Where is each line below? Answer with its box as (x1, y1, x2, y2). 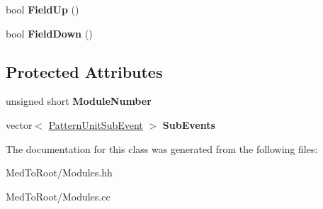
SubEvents (162, 117, 215, 132)
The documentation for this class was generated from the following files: (6, 141, 318, 156)
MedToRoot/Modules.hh (6, 165, 113, 180)
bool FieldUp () (6, 2, 79, 16)
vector (6, 117, 33, 132)
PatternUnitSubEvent (48, 117, 143, 132)
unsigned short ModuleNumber (6, 94, 152, 108)
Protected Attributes (6, 60, 163, 82)
